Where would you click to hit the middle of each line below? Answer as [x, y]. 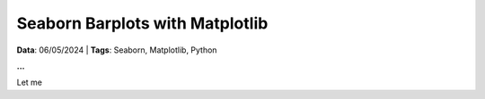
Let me [30, 82]
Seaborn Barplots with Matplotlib [142, 23]
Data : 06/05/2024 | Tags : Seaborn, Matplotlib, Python [117, 50]
